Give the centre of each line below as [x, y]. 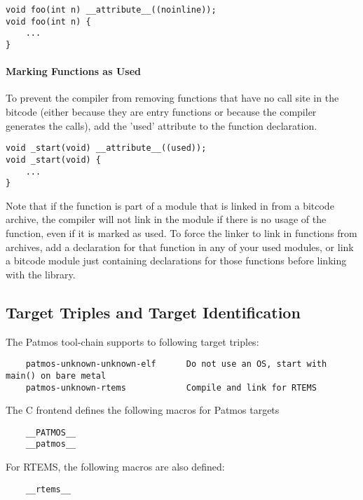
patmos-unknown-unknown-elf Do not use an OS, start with [176, 364]
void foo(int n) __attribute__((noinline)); [111, 10]
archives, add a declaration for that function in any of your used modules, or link [180, 246]
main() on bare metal [56, 376]
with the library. [41, 274]
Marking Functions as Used [73, 71]
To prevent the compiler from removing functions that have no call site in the [172, 98]
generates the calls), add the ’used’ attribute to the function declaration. [162, 125]
